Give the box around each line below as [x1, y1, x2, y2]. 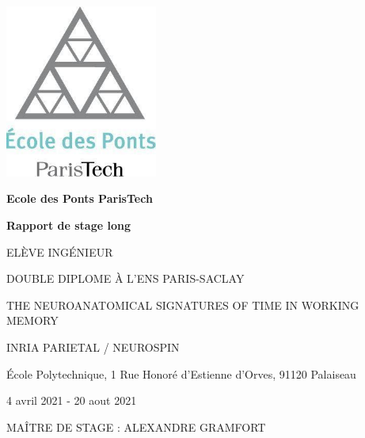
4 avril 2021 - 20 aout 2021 [6, 392, 137, 409]
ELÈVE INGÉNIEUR [6, 243, 113, 260]
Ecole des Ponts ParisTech [6, 190, 153, 207]
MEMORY [6, 312, 59, 329]
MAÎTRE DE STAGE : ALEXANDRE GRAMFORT [6, 418, 266, 435]
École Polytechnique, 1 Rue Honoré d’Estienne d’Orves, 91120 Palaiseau [6, 365, 356, 382]
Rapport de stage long [6, 217, 131, 234]
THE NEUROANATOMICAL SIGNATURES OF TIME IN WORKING [6, 296, 359, 313]
